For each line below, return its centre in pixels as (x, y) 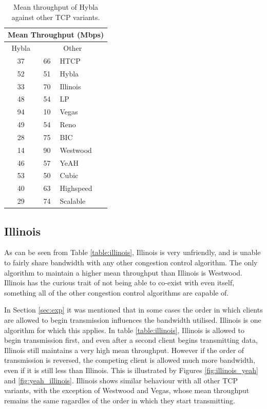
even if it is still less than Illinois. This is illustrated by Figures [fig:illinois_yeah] (131, 370)
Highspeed (76, 188)
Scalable (73, 201)
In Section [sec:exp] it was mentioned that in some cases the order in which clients (133, 310)
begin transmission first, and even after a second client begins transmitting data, (131, 340)
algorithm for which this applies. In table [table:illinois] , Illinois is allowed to (124, 330)
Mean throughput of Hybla (56, 7)
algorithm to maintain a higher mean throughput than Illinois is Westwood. (123, 272)
